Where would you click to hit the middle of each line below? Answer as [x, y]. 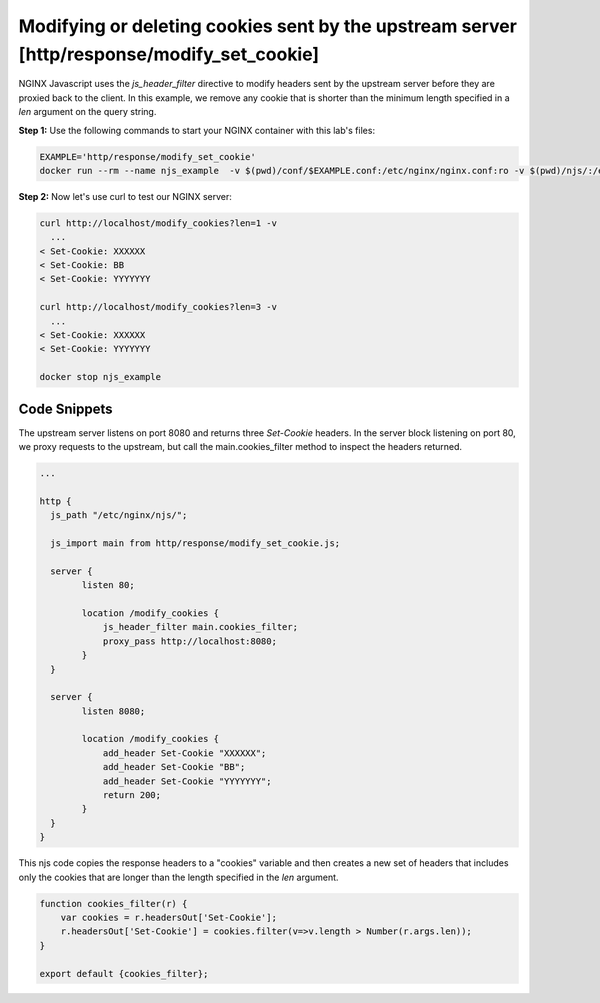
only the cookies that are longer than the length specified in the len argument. [178, 877]
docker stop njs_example [100, 377]
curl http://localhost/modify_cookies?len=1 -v [158, 223]
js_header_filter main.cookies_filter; [200, 627]
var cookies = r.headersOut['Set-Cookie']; [168, 917]
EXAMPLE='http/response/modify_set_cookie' [148, 156]
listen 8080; [113, 711]
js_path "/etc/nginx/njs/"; [119, 515]
